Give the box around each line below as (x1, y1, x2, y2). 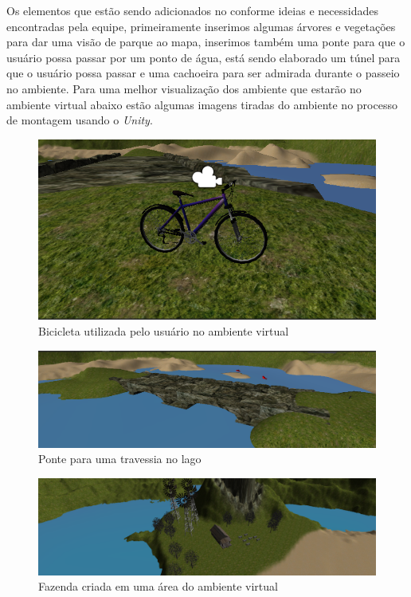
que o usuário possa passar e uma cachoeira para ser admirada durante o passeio (6, 65, 400, 81)
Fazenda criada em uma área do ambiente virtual (38, 578, 278, 595)
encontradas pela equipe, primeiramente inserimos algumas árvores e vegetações (6, 18, 396, 34)
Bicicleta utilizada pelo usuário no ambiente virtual (38, 323, 289, 340)
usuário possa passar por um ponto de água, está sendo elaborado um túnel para (6, 49, 401, 65)
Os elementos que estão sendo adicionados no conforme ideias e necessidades (6, 2, 378, 18)
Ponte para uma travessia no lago (38, 450, 202, 467)
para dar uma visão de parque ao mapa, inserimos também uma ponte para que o (6, 33, 405, 50)
